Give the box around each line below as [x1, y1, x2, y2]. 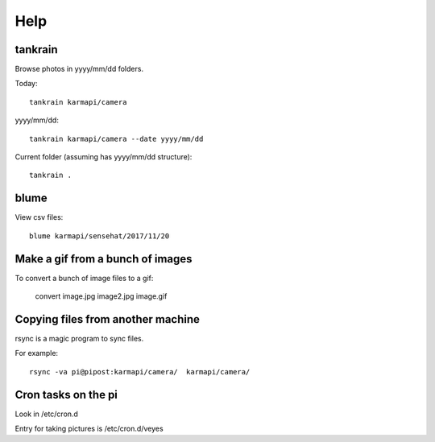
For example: [14, 349, 59, 358]
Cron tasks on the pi [14, 387, 118, 402]
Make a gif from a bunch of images [14, 252, 193, 266]
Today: [14, 79, 38, 89]
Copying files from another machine [14, 312, 201, 326]
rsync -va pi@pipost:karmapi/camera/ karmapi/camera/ [29, 367, 251, 376]
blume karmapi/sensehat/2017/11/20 [29, 231, 170, 241]
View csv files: [14, 213, 64, 222]
